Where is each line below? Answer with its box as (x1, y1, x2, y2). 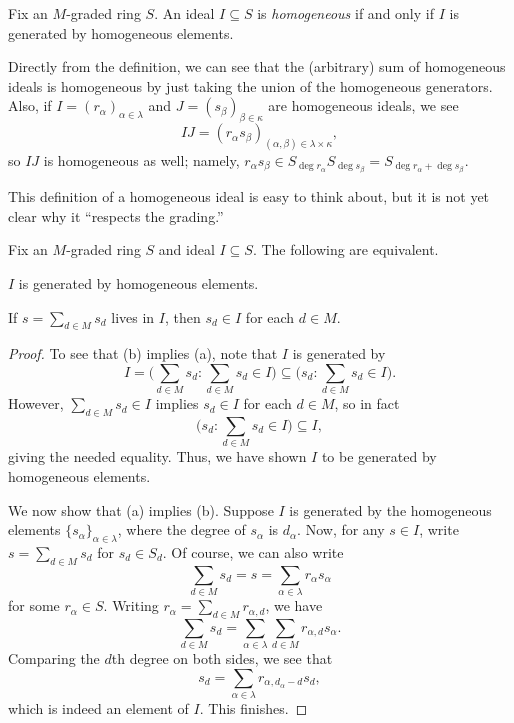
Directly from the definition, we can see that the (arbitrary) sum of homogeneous (8, 56, 506, 77)
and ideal (158, 239, 215, 260)
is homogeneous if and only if (257, 3, 434, 23)
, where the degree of (117, 519, 246, 540)
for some (8, 595, 60, 616)
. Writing (103, 595, 159, 616)
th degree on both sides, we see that (111, 648, 333, 669)
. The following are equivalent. (252, 239, 439, 260)
